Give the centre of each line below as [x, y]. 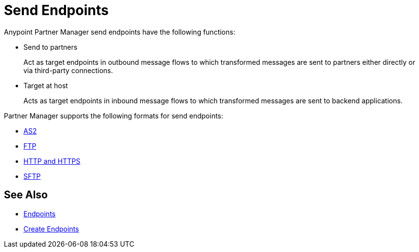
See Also [26, 195]
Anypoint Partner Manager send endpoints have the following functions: [120, 32]
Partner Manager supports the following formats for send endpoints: [114, 116]
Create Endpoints [51, 229]
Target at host [46, 85]
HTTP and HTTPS [52, 161]
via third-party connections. [68, 70]
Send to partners [51, 47]
